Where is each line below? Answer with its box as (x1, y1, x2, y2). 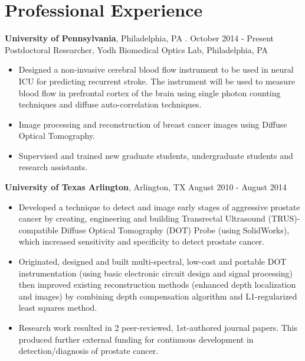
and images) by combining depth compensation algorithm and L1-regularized (18, 290, 297, 302)
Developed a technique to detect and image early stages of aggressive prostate (18, 200, 300, 213)
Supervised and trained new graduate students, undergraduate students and (18, 149, 293, 161)
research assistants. (18, 161, 88, 173)
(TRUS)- (268, 212, 300, 225)
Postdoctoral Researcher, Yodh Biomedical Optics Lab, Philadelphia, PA (5, 43, 268, 56)
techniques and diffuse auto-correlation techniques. (18, 98, 202, 110)
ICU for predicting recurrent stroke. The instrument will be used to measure (18, 74, 295, 87)
